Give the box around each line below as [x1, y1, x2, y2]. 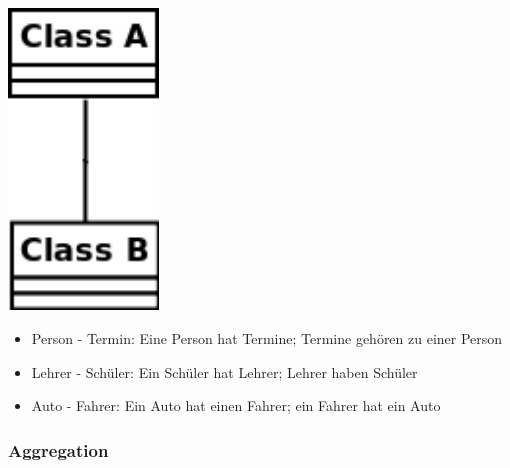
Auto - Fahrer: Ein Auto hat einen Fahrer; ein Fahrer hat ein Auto [31, 395, 441, 416]
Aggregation [8, 437, 109, 462]
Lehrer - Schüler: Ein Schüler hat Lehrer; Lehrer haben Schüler [31, 361, 418, 382]
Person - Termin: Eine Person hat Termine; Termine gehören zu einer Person [31, 327, 503, 348]
